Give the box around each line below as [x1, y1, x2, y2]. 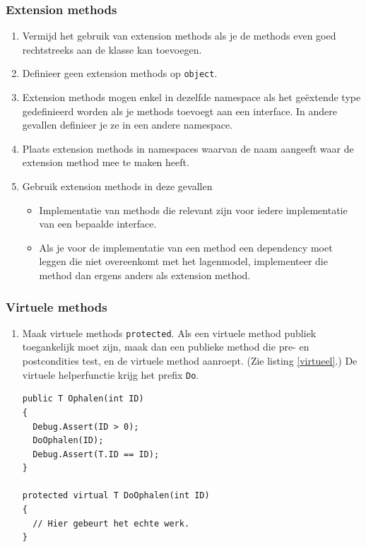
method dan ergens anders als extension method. [39, 268, 251, 282]
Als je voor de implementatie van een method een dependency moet [39, 240, 333, 254]
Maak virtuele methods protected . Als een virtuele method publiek [22, 325, 317, 340]
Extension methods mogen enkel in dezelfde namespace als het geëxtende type [22, 90, 361, 105]
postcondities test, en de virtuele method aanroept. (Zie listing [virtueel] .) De [22, 353, 358, 368]
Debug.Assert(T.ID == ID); [33, 449, 160, 459]
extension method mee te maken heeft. [22, 155, 189, 170]
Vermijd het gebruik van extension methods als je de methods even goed [22, 28, 336, 43]
